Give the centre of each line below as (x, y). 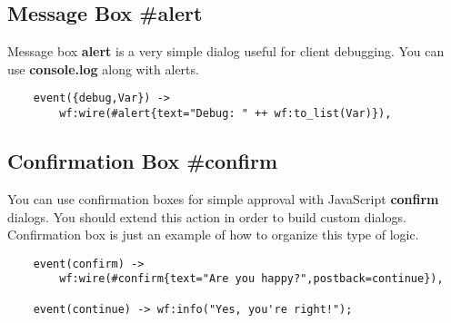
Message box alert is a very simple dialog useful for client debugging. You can (226, 51)
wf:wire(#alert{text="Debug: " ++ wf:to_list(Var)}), (225, 114)
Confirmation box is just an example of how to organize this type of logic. (213, 235)
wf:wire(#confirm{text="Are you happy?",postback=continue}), (251, 279)
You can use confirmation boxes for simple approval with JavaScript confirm (223, 198)
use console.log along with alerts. (103, 69)
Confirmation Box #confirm (143, 161)
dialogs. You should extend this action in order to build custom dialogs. (207, 216)
